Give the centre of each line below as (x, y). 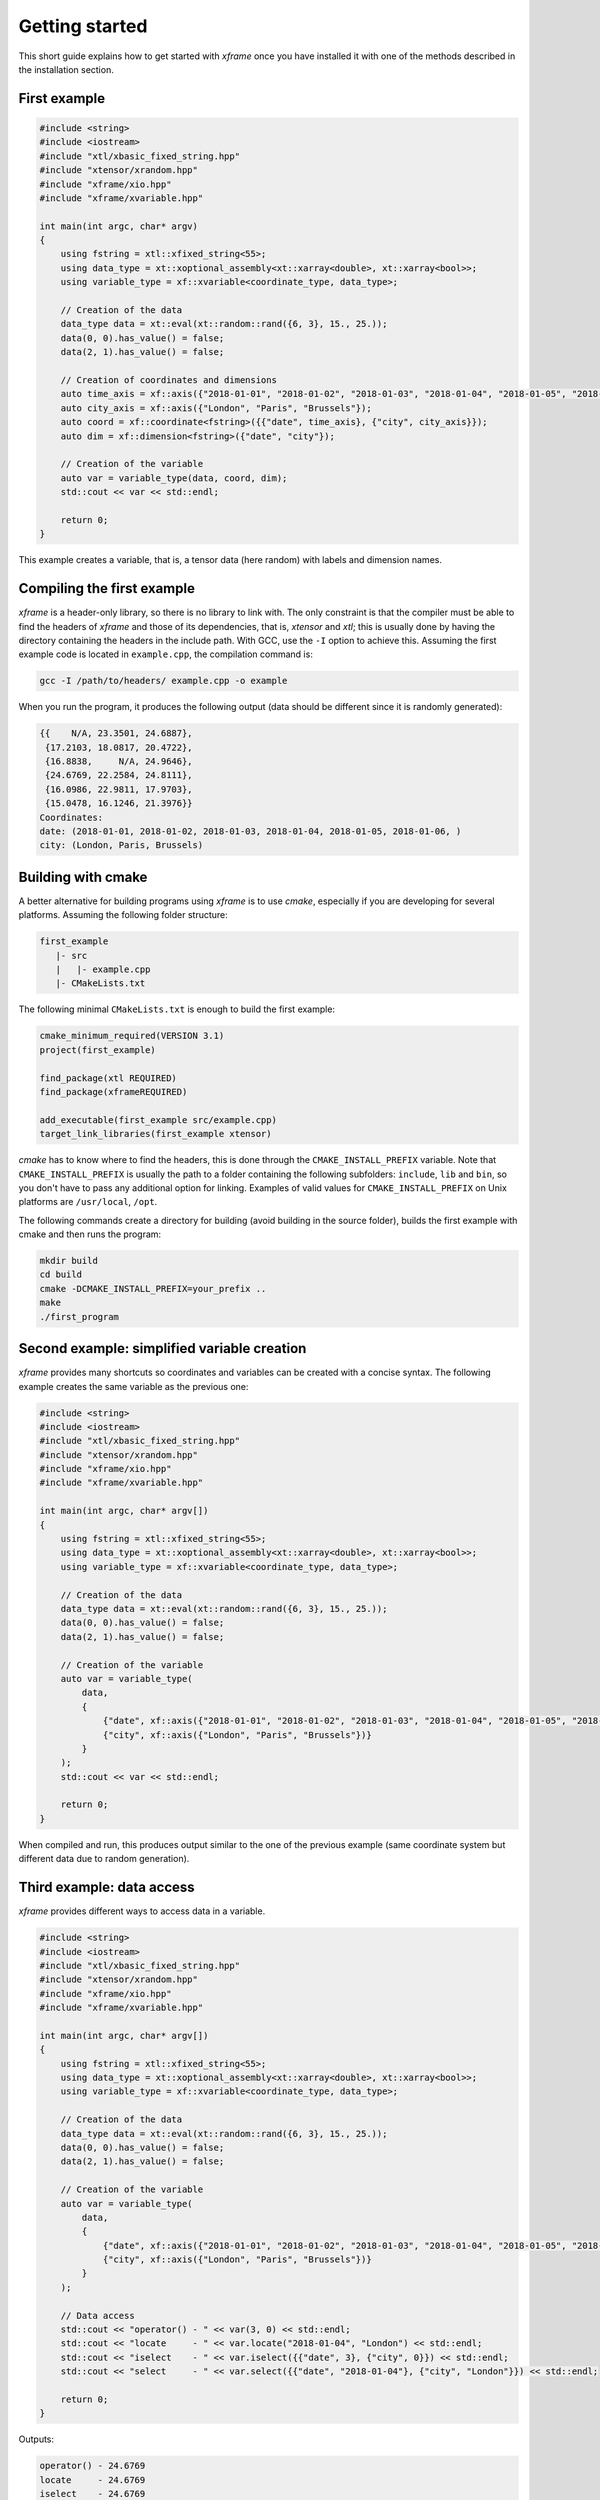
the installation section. (66, 69)
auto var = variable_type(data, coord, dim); (174, 478)
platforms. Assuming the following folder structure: (123, 915)
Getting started (83, 26)
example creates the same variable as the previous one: (133, 1386)
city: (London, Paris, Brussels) (121, 845)
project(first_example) (98, 1049)
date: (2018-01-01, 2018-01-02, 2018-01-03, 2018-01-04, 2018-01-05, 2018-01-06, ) (250, 831)
